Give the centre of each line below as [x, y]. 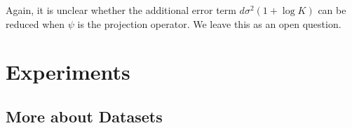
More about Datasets [84, 116]
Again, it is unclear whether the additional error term [121, 10]
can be [332, 10]
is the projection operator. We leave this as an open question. [209, 23]
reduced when [35, 23]
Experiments [68, 72]
